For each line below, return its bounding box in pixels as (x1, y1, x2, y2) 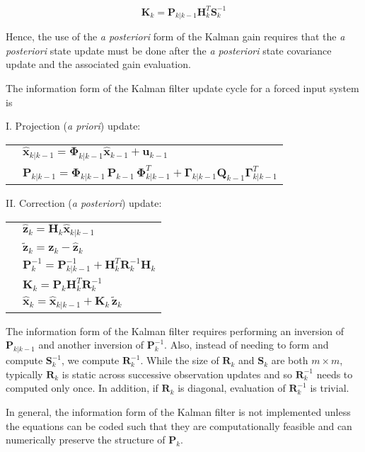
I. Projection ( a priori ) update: (6, 118, 141, 133)
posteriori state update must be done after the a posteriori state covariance (6, 43, 332, 57)
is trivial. (310, 380, 349, 395)
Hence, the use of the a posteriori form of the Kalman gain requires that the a (6, 29, 345, 44)
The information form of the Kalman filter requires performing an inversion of (6, 323, 344, 338)
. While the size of (140, 353, 219, 368)
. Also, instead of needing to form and (164, 337, 329, 352)
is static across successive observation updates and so (62, 366, 292, 381)
